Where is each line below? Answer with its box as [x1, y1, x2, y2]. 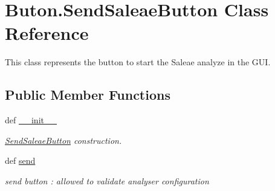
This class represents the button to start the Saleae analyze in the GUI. [5, 56, 271, 68]
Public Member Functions [5, 85, 170, 104]
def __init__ [5, 114, 57, 126]
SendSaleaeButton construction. [5, 134, 122, 146]
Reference [5, 21, 89, 45]
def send [5, 154, 36, 167]
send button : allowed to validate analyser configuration [5, 174, 209, 187]
